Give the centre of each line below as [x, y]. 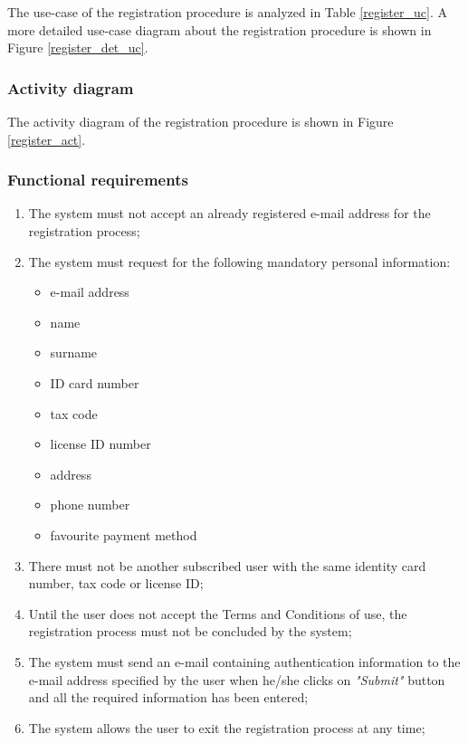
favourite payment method [124, 534]
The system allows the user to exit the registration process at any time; [227, 727]
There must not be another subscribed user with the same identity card [227, 565]
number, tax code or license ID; [116, 583]
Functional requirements [98, 180]
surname [74, 352]
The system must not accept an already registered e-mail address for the [229, 213]
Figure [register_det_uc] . [78, 48]
